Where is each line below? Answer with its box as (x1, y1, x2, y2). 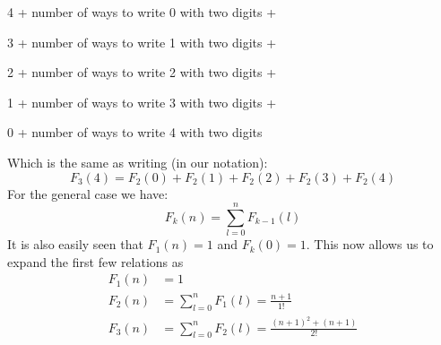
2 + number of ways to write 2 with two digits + (7, 63, 277, 82)
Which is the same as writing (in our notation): (7, 152, 268, 171)
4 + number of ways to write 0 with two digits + (7, 3, 277, 21)
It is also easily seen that (7, 235, 143, 254)
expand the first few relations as (7, 252, 184, 271)
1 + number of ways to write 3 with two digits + (7, 92, 277, 111)
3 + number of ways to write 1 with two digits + (7, 32, 277, 51)
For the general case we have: (7, 184, 169, 203)
